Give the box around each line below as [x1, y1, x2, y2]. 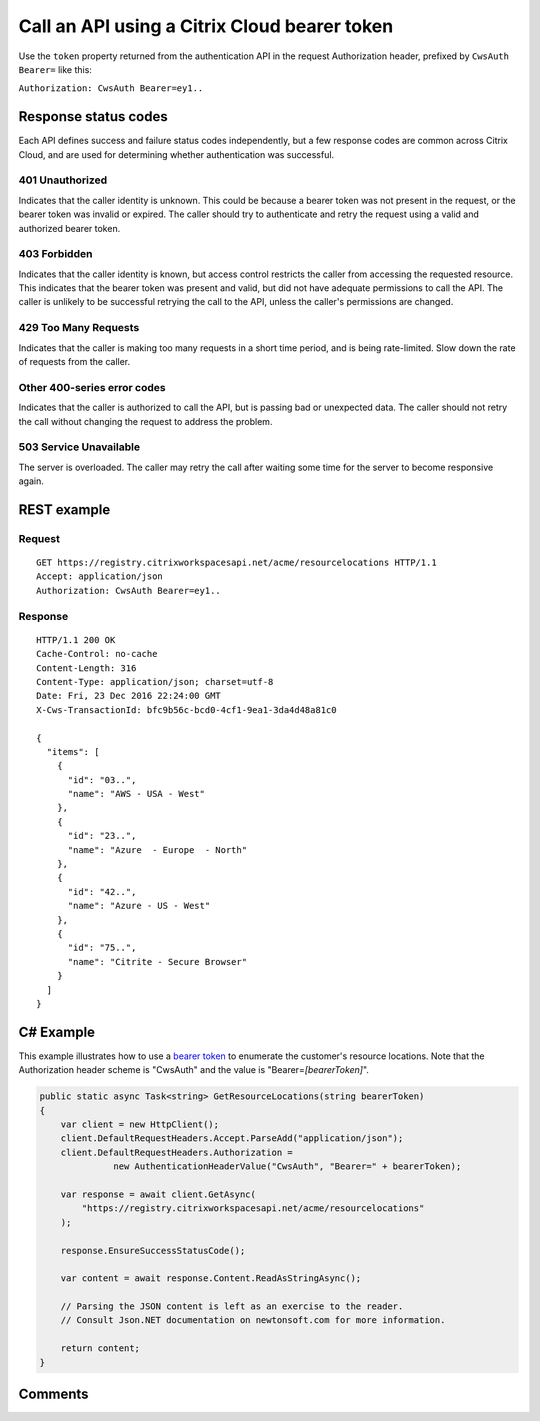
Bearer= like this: [18, 63, 92, 75]
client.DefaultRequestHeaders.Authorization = [60, 1146, 294, 1158]
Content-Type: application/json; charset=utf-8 [36, 676, 274, 687]
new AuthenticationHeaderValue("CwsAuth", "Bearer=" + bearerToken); [113, 1161, 462, 1172]
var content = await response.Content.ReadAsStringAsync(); [60, 1273, 362, 1284]
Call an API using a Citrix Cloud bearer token [18, 15, 394, 37]
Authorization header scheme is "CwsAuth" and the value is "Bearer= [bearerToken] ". [18, 1064, 370, 1076]
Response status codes [18, 108, 169, 125]
